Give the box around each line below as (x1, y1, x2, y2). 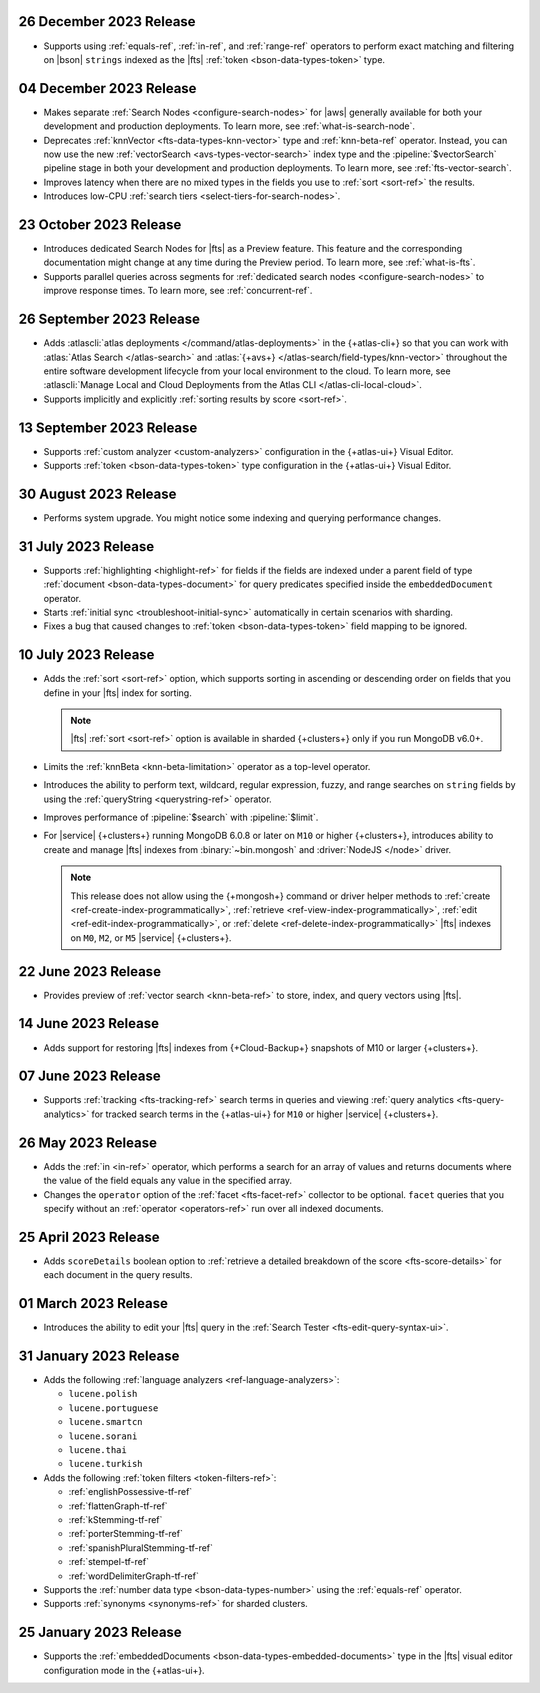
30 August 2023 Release (18, 485, 177, 502)
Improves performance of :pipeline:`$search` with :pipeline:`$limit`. (43, 811, 319, 824)
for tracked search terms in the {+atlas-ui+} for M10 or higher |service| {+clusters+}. (91, 1108, 439, 1120)
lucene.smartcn (68, 1416, 144, 1428)
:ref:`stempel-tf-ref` (68, 1556, 150, 1568)
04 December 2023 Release (18, 80, 197, 97)
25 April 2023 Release (18, 1228, 160, 1245)
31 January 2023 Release (18, 1347, 180, 1364)
